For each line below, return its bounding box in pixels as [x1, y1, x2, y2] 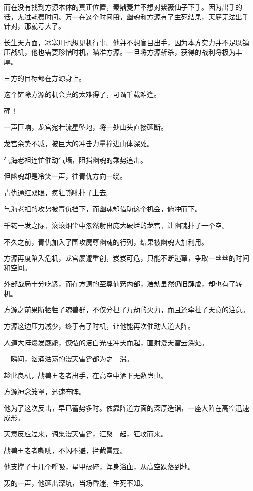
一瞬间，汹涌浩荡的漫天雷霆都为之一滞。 [4, 354, 133, 364]
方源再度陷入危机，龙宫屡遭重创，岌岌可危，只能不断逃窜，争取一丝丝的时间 [4, 253, 249, 263]
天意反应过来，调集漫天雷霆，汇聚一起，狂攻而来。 [4, 429, 167, 439]
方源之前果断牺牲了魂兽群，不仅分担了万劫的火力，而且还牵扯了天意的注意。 [4, 304, 249, 315]
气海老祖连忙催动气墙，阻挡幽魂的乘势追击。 [4, 154, 147, 165]
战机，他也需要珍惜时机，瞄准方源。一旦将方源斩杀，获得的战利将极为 [10, 47, 235, 57]
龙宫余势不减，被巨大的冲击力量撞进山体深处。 [4, 138, 154, 148]
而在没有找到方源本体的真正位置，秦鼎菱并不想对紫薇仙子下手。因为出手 [4, 2, 235, 12]
